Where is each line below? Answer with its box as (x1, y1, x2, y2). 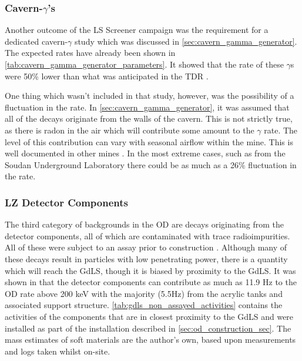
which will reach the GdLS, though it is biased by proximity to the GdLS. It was (5, 264, 296, 276)
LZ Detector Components (5, 195, 128, 209)
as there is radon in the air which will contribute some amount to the (5, 123, 254, 136)
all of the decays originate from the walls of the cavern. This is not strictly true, (5, 112, 293, 125)
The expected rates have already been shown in (5, 46, 176, 59)
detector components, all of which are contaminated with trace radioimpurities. (5, 229, 290, 242)
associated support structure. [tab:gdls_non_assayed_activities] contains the (5, 299, 283, 311)
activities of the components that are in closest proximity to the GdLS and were (5, 310, 294, 322)
